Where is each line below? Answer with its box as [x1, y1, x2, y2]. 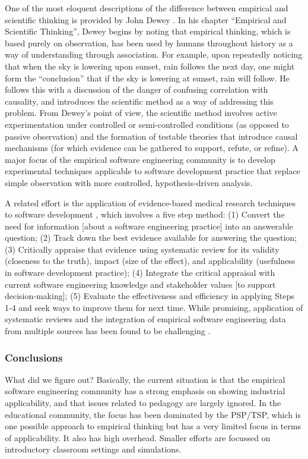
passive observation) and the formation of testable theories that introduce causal [5, 130, 298, 142]
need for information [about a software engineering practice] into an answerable [5, 219, 293, 232]
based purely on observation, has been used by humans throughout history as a [5, 36, 293, 49]
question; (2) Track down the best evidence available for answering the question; [5, 231, 297, 244]
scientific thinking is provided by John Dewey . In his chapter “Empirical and [5, 13, 287, 26]
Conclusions [5, 350, 63, 364]
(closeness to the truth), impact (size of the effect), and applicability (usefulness [5, 254, 296, 267]
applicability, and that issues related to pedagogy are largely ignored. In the [5, 397, 281, 409]
